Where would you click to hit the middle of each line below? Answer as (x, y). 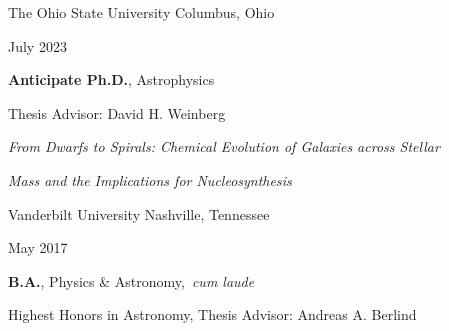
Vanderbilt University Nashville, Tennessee (139, 213)
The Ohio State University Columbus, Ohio (141, 12)
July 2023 (37, 45)
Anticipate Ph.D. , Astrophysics (111, 79)
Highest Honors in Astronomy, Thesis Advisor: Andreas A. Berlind (212, 314)
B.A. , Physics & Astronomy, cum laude (131, 280)
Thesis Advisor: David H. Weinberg (117, 112)
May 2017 (38, 247)
